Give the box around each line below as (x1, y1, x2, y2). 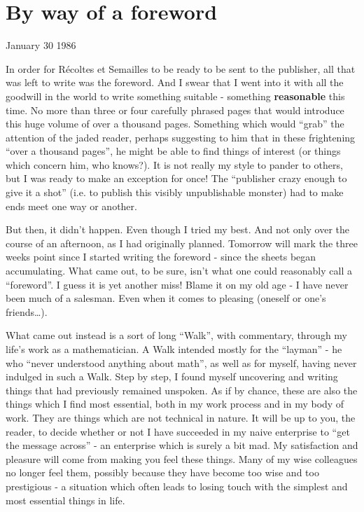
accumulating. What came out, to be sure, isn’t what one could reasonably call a (6, 263, 352, 278)
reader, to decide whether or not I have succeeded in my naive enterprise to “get (6, 424, 350, 438)
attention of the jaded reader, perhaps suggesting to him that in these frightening (6, 130, 356, 144)
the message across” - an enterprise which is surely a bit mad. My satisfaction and (6, 438, 358, 452)
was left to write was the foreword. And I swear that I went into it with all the (6, 75, 344, 90)
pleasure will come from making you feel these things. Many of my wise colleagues (6, 451, 358, 466)
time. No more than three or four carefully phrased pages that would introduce (6, 102, 344, 117)
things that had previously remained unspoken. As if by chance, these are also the (6, 382, 358, 397)
